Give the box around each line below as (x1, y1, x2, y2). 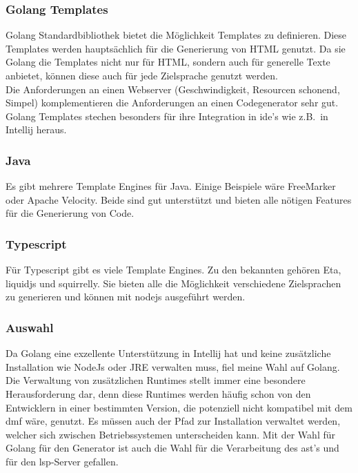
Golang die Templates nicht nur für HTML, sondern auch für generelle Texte (6, 55, 330, 69)
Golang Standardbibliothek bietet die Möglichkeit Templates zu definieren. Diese (6, 28, 347, 42)
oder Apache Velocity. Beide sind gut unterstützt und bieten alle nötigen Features (6, 192, 352, 206)
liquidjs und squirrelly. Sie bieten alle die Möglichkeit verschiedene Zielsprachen (6, 276, 341, 290)
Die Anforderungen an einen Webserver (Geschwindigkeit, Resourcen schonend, (6, 81, 340, 96)
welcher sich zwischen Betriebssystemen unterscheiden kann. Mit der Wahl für (6, 427, 335, 441)
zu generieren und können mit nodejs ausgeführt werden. (6, 289, 246, 304)
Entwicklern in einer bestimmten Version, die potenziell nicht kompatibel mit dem (6, 400, 352, 414)
